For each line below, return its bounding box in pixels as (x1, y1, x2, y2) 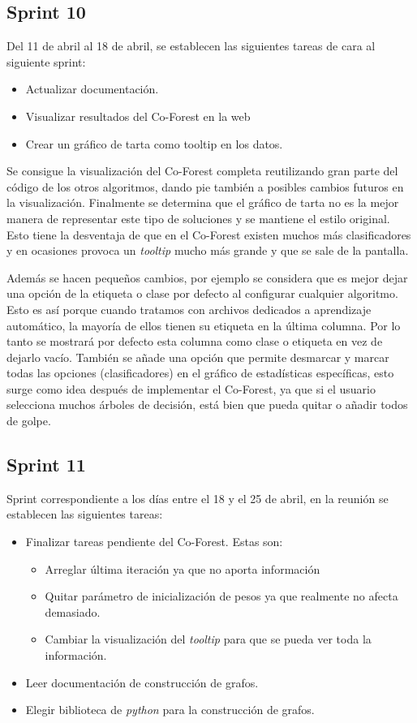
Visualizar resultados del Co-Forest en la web (25, 107, 251, 124)
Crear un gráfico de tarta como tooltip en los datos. (25, 135, 283, 152)
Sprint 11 (6, 452, 86, 477)
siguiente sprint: (6, 53, 86, 70)
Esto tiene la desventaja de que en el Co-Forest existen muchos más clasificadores (6, 226, 411, 243)
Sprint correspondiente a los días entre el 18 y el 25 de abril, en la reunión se (6, 489, 389, 506)
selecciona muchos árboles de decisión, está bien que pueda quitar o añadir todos (6, 396, 408, 413)
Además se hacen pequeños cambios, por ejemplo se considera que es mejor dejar (6, 269, 408, 286)
